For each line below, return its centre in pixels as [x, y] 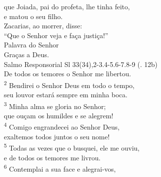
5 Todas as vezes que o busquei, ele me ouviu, [72, 147]
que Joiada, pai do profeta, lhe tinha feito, [67, 6]
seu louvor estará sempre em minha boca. [66, 94]
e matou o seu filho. [33, 16]
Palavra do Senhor [31, 45]
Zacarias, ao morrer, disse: [43, 26]
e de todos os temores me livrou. [52, 157]
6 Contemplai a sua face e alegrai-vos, [60, 168]
